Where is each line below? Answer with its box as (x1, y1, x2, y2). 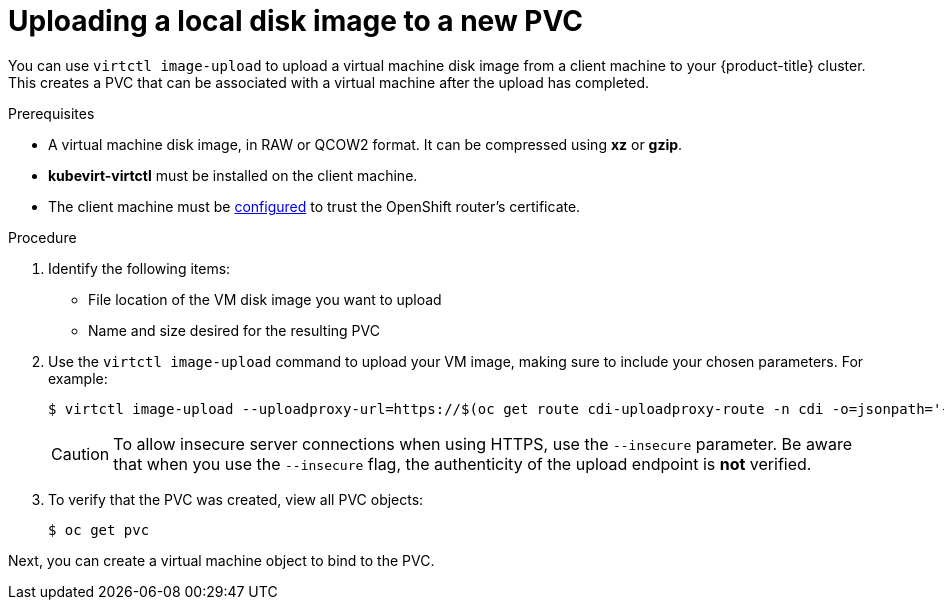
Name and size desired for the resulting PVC (88, 321, 380, 339)
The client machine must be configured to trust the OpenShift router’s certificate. (48, 197, 581, 215)
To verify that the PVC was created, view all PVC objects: (48, 490, 424, 508)
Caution (51, 443, 110, 464)
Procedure (8, 228, 77, 246)
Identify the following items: (48, 259, 231, 277)
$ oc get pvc (48, 521, 150, 538)
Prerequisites (8, 104, 95, 122)
